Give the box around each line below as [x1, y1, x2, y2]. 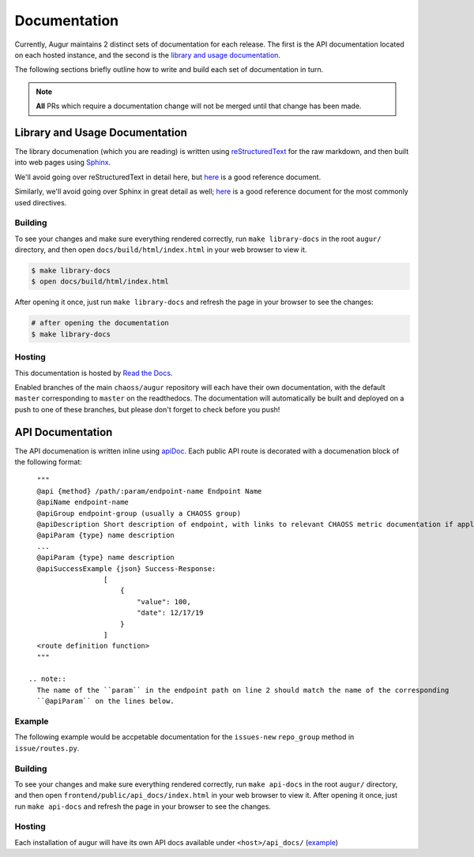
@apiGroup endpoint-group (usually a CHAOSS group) [36, 509, 241, 517]
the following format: [14, 457, 83, 467]
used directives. [14, 197, 67, 207]
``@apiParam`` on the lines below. [36, 697, 175, 706]
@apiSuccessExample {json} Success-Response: [36, 564, 216, 573]
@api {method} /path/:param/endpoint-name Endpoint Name [36, 487, 262, 495]
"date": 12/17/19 [137, 608, 205, 618]
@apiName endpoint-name [36, 498, 130, 507]
